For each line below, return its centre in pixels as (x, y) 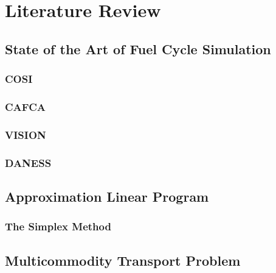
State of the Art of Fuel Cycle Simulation (138, 48)
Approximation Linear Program (107, 196)
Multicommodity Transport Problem (123, 260)
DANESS (28, 162)
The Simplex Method (58, 226)
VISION (26, 134)
